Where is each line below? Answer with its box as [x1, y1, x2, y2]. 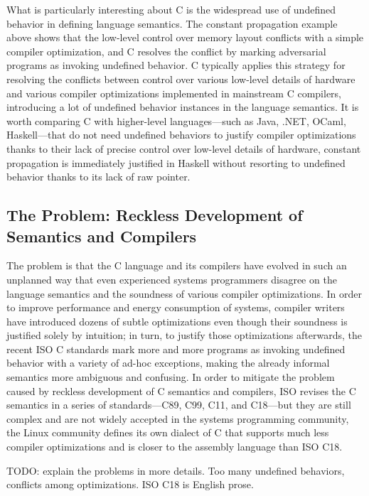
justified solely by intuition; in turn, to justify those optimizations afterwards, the [6, 328, 362, 343]
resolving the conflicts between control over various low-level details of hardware [6, 71, 355, 86]
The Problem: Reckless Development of [6, 204, 303, 226]
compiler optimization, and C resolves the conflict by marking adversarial [6, 43, 326, 58]
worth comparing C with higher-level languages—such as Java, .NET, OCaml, [6, 113, 346, 128]
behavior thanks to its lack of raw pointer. [6, 169, 191, 184]
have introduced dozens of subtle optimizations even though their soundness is [6, 313, 348, 328]
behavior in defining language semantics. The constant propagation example [6, 16, 338, 31]
